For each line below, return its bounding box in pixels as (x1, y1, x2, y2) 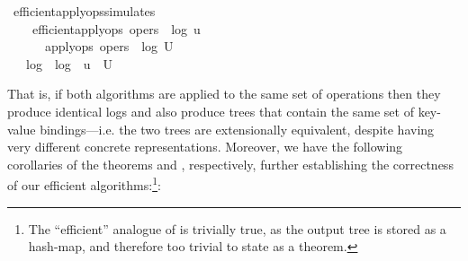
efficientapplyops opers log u (31, 19, 201, 38)
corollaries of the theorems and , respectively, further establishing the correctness (7, 154, 454, 173)
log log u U (25, 54, 113, 73)
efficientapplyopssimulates (13, 2, 156, 20)
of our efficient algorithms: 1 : (7, 173, 161, 194)
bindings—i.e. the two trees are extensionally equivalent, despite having (40, 119, 435, 138)
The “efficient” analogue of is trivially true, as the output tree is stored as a (28, 219, 446, 238)
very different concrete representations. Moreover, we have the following (7, 137, 403, 156)
